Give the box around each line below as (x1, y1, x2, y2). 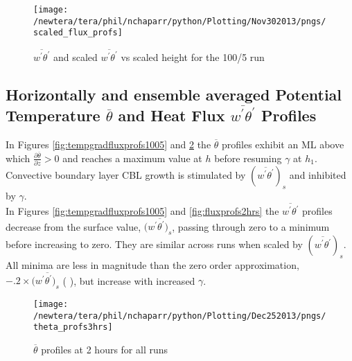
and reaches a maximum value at (62, 150, 202, 165)
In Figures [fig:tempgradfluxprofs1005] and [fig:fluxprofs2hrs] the (6, 204, 279, 218)
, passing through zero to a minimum (172, 219, 330, 234)
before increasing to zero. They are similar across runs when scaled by (6, 237, 303, 252)
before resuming (214, 150, 282, 165)
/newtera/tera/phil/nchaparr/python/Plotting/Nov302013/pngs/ (33, 16, 326, 26)
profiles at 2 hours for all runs (41, 342, 168, 357)
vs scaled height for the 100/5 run (121, 49, 265, 64)
